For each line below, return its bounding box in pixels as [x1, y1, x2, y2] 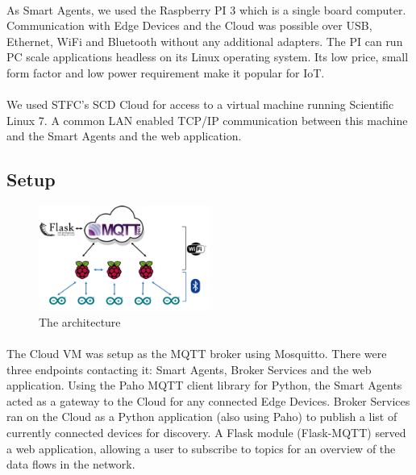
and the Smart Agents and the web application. [6, 127, 242, 144]
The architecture [39, 313, 121, 330]
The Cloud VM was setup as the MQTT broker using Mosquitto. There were [6, 345, 387, 362]
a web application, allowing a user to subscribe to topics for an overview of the [6, 440, 396, 456]
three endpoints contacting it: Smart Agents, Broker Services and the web [6, 360, 372, 377]
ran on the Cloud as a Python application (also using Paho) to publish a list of [6, 408, 397, 425]
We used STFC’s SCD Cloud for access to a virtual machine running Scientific [6, 96, 394, 113]
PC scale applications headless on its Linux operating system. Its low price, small [6, 48, 409, 65]
